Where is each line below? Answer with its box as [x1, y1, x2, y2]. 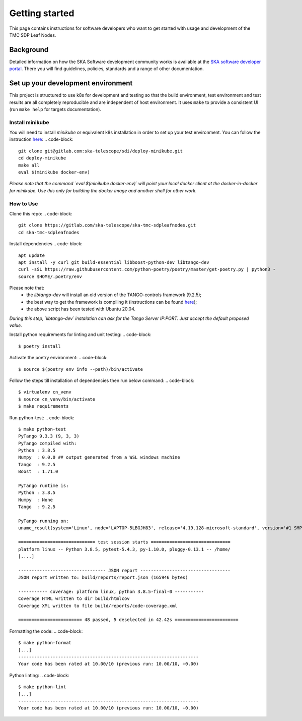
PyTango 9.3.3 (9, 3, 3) [18, 433, 80, 439]
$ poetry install [18, 343, 61, 349]
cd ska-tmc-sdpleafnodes [18, 230, 80, 235]
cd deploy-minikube [18, 155, 66, 161]
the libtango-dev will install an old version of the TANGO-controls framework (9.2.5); [26, 292, 202, 298]
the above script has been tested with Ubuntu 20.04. [26, 306, 136, 312]
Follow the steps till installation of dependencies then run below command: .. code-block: [9, 377, 195, 383]
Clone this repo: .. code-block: [9, 210, 72, 216]
